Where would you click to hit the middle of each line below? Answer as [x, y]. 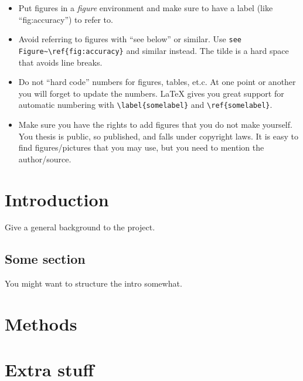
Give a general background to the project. [80, 227]
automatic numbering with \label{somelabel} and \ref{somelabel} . [145, 105]
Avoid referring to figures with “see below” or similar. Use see [130, 39]
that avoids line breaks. [60, 62]
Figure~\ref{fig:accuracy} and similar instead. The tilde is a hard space [154, 50]
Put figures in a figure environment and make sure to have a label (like [146, 8]
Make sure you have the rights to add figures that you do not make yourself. [155, 124]
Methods [41, 324]
